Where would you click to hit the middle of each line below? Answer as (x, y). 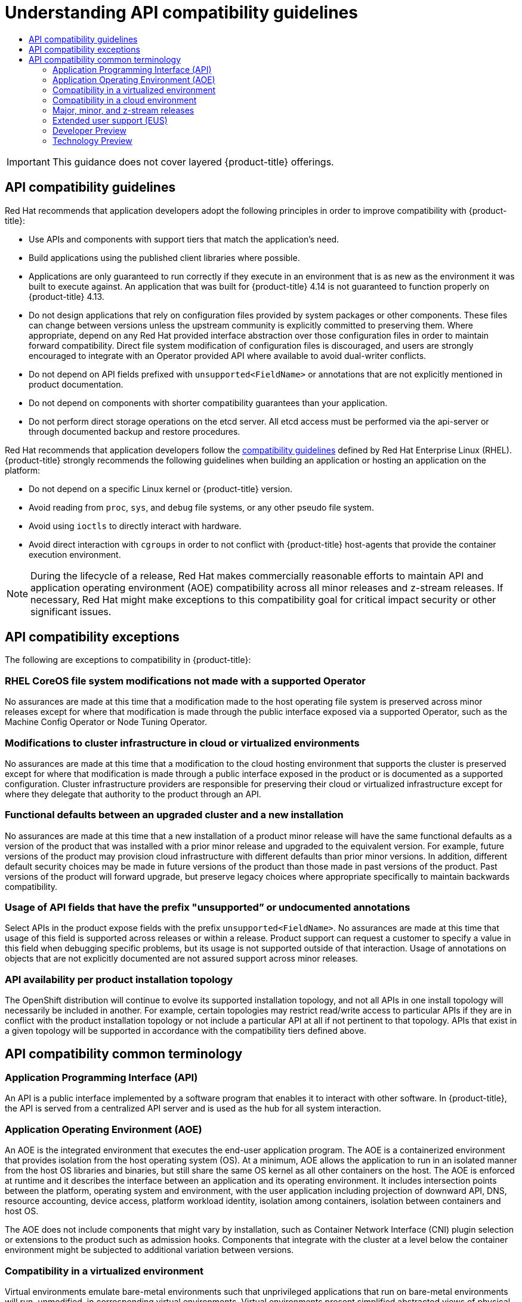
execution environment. (75, 554)
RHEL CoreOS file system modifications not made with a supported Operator (185, 681)
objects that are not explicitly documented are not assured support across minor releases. (182, 959)
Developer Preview (89, 130)
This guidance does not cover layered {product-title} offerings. (193, 162)
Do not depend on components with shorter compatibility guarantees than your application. (208, 403)
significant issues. (71, 611)
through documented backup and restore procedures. (135, 431)
